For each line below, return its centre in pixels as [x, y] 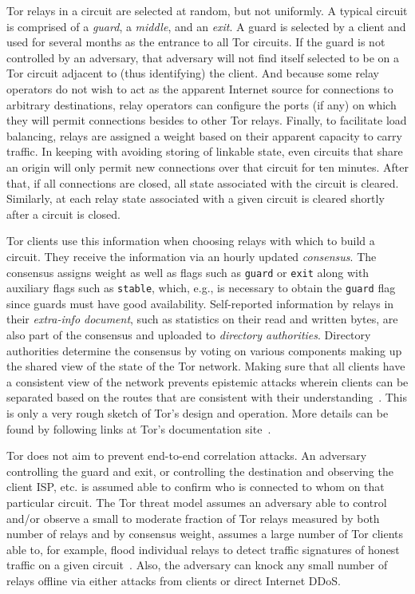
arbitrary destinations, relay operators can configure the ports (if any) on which [202, 104]
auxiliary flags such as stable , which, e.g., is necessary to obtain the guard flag [201, 288]
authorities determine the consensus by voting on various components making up [204, 350]
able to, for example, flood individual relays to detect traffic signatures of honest [203, 549]
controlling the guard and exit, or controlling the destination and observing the [200, 471]
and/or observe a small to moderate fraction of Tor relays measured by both [193, 518]
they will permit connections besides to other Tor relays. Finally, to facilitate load [207, 120]
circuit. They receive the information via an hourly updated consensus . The [192, 256]
